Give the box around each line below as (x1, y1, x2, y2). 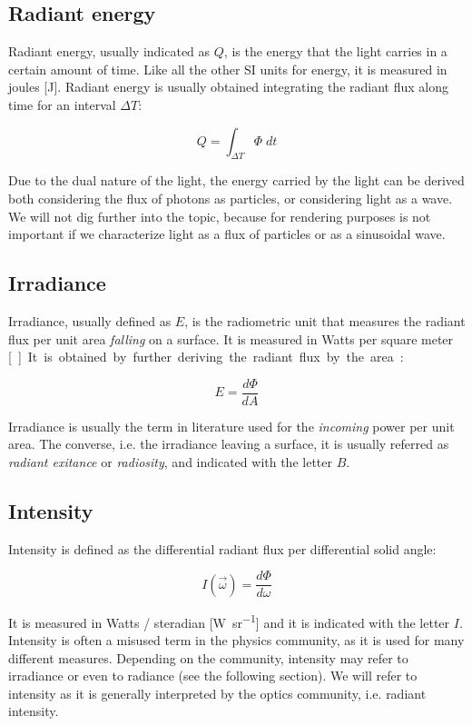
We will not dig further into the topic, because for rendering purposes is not (8, 206, 431, 225)
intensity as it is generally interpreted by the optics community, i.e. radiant (8, 683, 427, 702)
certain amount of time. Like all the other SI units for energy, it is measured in (8, 59, 447, 78)
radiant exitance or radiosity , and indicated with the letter (8, 452, 332, 471)
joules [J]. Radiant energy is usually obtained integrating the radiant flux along (8, 77, 448, 96)
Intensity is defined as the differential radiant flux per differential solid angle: (8, 539, 437, 558)
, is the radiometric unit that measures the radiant (184, 311, 466, 330)
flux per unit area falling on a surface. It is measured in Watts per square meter (8, 329, 454, 348)
